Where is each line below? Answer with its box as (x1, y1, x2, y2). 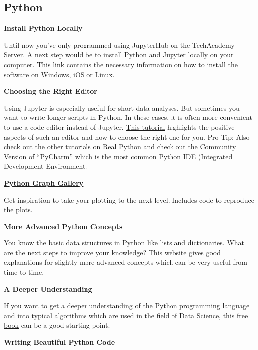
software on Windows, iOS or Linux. (4, 69, 115, 79)
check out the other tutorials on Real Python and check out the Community (4, 141, 236, 152)
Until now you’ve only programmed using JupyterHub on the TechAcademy (4, 39, 235, 50)
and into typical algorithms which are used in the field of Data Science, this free (4, 310, 248, 320)
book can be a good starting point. (4, 320, 110, 330)
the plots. (4, 204, 33, 215)
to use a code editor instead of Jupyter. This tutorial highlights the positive (4, 121, 235, 132)
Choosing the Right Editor (4, 86, 97, 96)
